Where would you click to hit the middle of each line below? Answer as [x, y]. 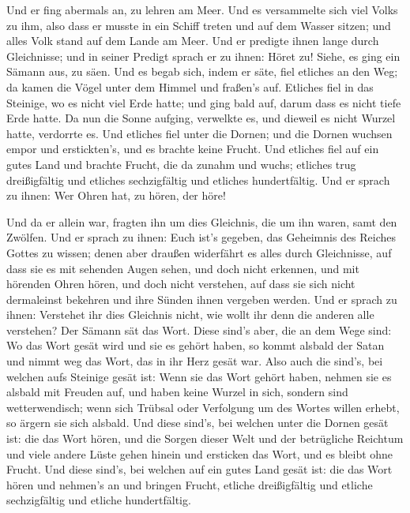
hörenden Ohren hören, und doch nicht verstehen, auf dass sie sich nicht [181, 284]
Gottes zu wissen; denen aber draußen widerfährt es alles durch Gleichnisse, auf [199, 252]
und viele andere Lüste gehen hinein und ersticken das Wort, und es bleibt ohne [200, 453]
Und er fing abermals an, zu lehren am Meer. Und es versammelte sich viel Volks [202, 9]
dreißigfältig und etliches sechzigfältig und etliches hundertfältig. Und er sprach [198, 180]
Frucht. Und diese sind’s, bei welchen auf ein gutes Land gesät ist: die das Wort [199, 469]
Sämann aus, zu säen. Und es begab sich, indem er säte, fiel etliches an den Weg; [202, 71]
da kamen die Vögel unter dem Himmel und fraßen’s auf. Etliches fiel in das [190, 86]
